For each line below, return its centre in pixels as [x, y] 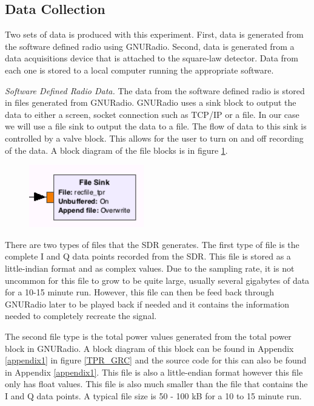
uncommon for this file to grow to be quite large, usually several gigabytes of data [157, 280]
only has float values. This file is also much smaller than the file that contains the [156, 384]
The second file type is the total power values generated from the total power [148, 336]
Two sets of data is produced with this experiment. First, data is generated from [154, 34]
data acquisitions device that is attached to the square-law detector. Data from [152, 58]
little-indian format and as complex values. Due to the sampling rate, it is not [150, 268]
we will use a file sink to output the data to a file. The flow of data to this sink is [156, 126]
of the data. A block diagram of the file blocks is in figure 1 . [116, 150]
